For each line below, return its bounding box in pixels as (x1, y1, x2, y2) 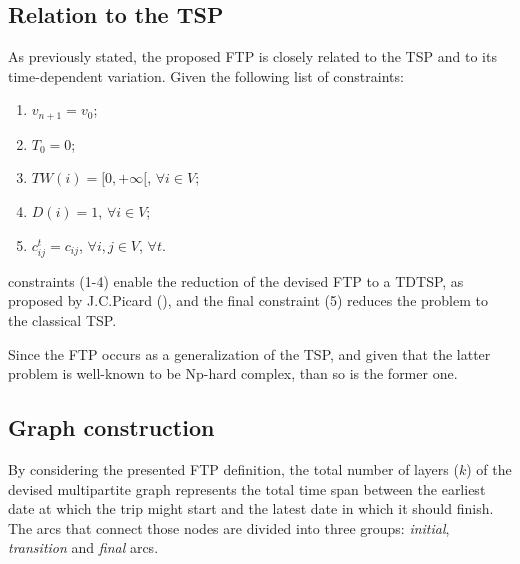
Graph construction (8, 412, 215, 443)
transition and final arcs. (8, 537, 159, 558)
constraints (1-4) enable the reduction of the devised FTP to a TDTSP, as (8, 270, 464, 291)
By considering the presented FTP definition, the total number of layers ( (8, 458, 459, 479)
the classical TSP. (8, 309, 117, 330)
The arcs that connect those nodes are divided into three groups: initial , (8, 517, 450, 538)
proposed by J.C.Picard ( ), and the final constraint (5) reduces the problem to (8, 290, 488, 311)
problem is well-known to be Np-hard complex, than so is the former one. (8, 363, 458, 384)
